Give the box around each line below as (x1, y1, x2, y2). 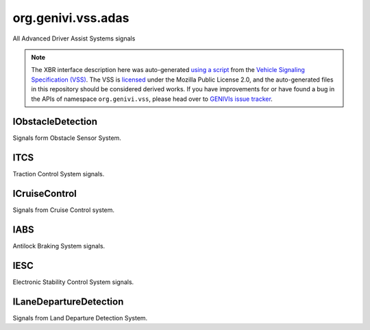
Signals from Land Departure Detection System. (12, 314, 148, 322)
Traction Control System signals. (12, 170, 105, 178)
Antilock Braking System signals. (12, 242, 106, 250)
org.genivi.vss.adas (12, 10, 129, 25)
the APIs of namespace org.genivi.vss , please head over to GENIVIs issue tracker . (31, 95, 273, 103)
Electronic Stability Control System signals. (12, 278, 134, 286)
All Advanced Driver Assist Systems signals (12, 34, 136, 43)
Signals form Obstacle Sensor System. (12, 134, 121, 142)
